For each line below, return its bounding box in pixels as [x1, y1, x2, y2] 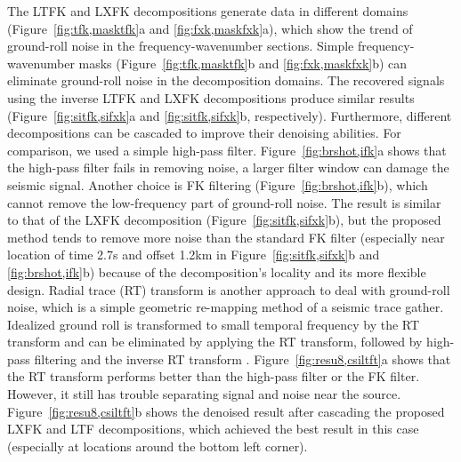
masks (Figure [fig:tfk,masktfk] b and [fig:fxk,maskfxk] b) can [78, 53, 408, 72]
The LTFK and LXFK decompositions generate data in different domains [7, 2, 408, 20]
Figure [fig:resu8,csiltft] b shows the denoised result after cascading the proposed [7, 402, 445, 420]
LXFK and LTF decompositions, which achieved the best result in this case [7, 419, 419, 438]
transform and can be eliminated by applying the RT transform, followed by [7, 332, 423, 351]
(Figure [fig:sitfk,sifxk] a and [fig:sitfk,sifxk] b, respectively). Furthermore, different [7, 106, 452, 124]
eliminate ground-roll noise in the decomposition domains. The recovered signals [7, 71, 445, 90]
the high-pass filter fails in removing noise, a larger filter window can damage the [7, 158, 449, 177]
